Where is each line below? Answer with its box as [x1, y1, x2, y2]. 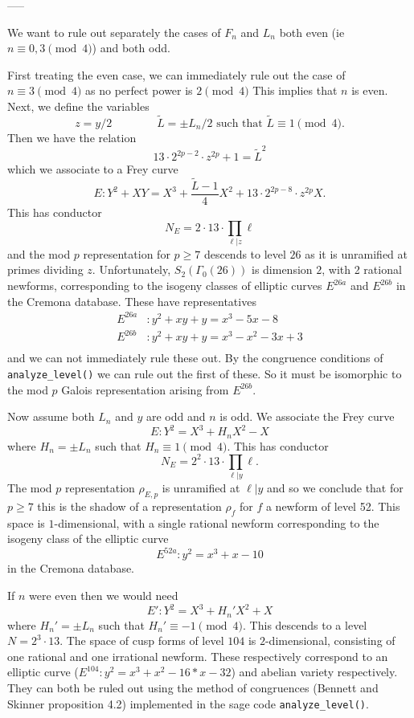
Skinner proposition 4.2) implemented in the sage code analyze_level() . [7, 695, 369, 712]
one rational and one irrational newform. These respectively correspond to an [7, 647, 388, 664]
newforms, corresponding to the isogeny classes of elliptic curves [7, 277, 322, 294]
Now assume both [7, 408, 95, 425]
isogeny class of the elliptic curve [7, 530, 169, 547]
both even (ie [279, 23, 345, 40]
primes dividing [7, 261, 84, 278]
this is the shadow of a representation [37, 497, 222, 514]
